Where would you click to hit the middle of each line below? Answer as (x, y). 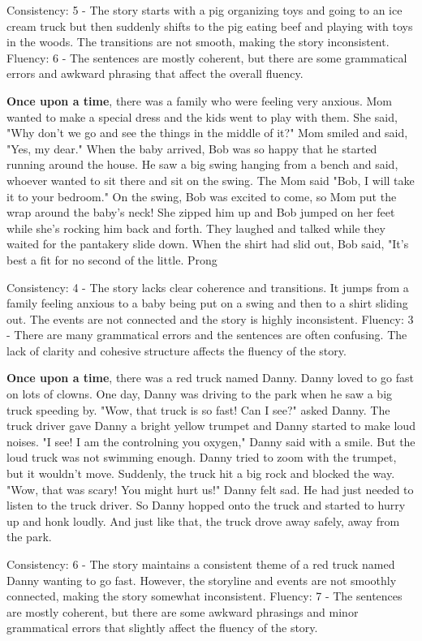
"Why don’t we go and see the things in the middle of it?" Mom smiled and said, (207, 133)
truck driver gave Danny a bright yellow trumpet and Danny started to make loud (211, 426)
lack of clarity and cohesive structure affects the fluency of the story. (177, 350)
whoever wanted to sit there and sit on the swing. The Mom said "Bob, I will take (211, 180)
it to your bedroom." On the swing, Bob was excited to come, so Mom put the (202, 196)
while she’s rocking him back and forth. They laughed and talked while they (196, 228)
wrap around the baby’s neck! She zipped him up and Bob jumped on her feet (201, 212)
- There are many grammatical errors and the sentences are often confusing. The (207, 335)
